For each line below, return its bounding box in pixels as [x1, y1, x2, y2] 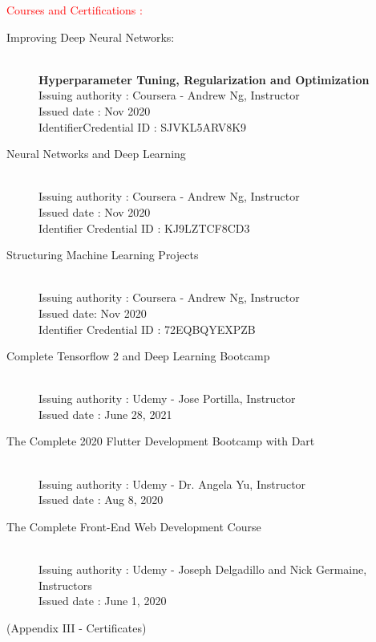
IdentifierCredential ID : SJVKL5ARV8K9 [38, 118, 247, 135]
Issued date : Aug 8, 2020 [38, 491, 164, 508]
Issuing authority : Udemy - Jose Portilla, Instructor [38, 390, 296, 407]
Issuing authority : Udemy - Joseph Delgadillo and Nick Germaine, [38, 561, 367, 578]
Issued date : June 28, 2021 [38, 405, 172, 422]
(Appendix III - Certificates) [6, 619, 147, 636]
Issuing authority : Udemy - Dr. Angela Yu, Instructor [38, 475, 306, 492]
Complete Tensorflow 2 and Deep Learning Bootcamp [6, 347, 270, 364]
